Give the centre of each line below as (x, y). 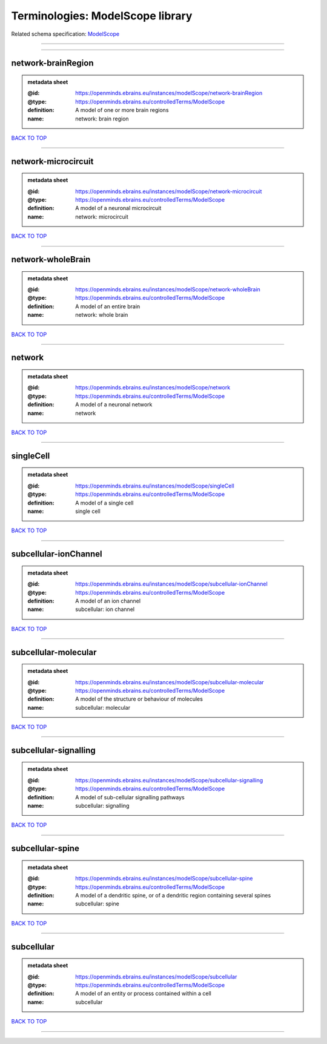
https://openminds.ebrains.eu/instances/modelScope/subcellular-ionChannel (171, 584)
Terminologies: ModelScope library (102, 16)
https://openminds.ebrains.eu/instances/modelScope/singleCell (155, 486)
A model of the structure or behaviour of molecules (139, 699)
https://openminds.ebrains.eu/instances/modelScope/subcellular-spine (164, 879)
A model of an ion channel (108, 601)
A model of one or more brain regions (122, 110)
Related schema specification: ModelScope (65, 34)
